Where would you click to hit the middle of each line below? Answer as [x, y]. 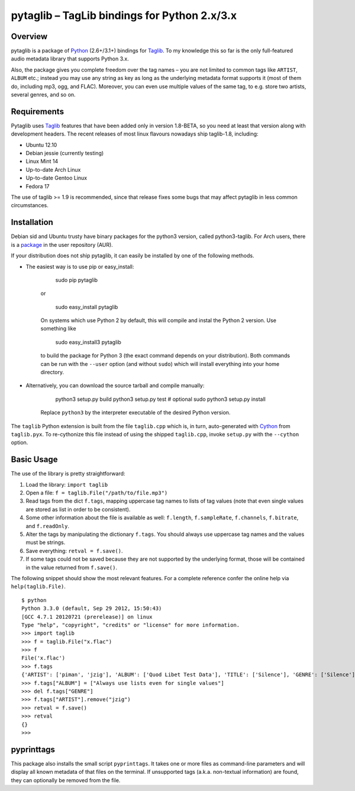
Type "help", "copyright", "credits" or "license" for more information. [131, 625]
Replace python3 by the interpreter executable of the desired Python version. [135, 413]
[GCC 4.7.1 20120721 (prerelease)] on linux [87, 617]
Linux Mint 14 [42, 161]
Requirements [38, 112]
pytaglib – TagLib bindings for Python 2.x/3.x [124, 15]
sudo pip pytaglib [76, 280]
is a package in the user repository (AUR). [62, 245]
